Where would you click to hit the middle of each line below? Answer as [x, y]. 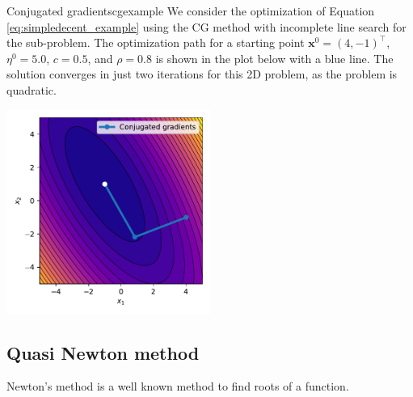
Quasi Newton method [103, 352]
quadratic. [32, 89]
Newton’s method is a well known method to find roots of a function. [178, 386]
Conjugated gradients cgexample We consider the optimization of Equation [191, 11]
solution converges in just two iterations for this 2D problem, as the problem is [202, 74]
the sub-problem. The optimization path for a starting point [156, 42]
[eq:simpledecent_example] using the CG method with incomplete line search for [206, 26]
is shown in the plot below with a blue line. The [274, 58]
